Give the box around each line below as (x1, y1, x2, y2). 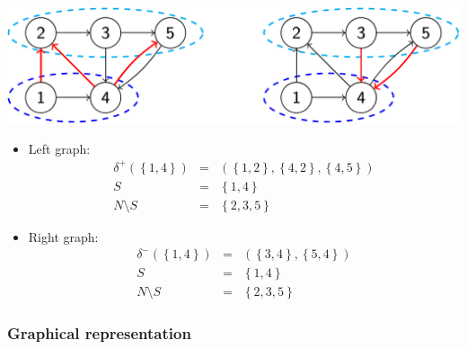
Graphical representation (7, 322, 191, 345)
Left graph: (28, 139, 91, 157)
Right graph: (28, 227, 99, 246)
